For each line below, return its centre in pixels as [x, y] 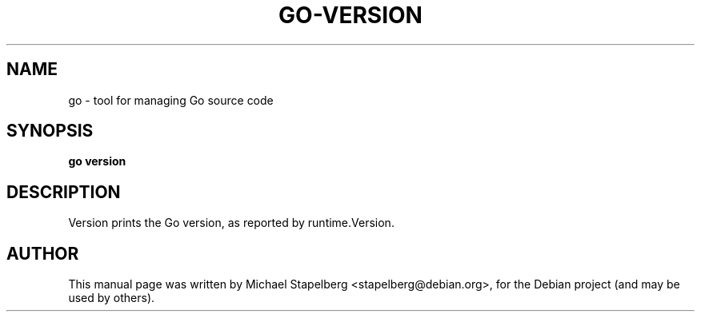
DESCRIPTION [64, 192]
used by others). [112, 298]
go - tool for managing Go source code [171, 100]
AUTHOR [43, 253]
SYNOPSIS [50, 131]
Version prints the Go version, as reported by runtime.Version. [231, 223]
